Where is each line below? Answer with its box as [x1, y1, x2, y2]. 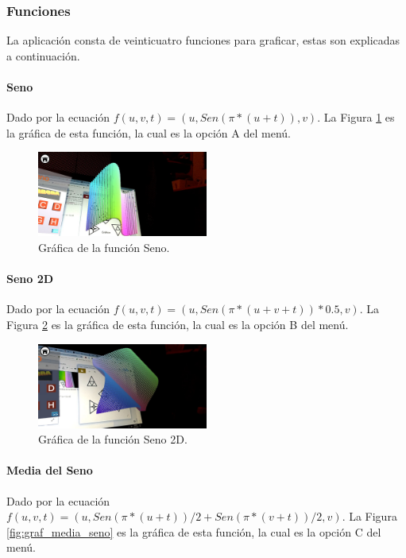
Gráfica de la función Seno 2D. [38, 431, 188, 448]
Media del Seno [6, 462, 93, 479]
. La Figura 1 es [317, 109, 395, 126]
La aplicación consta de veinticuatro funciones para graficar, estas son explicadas [6, 32, 400, 48]
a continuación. [6, 47, 80, 64]
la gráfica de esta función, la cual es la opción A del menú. [6, 124, 291, 141]
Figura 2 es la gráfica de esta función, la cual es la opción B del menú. [6, 316, 349, 332]
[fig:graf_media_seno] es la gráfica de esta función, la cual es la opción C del [6, 523, 381, 540]
